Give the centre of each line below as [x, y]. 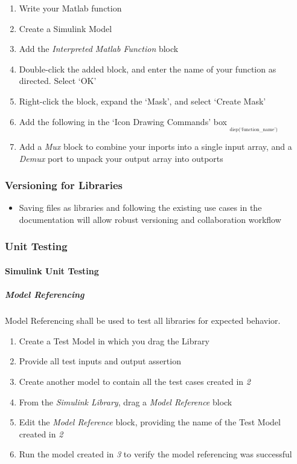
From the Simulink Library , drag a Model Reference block [126, 401]
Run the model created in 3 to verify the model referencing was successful [155, 454]
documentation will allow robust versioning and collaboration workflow [150, 219]
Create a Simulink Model [65, 28]
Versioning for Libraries [64, 185]
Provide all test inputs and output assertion [100, 361]
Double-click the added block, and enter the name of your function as [148, 69]
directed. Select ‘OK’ [58, 81]
